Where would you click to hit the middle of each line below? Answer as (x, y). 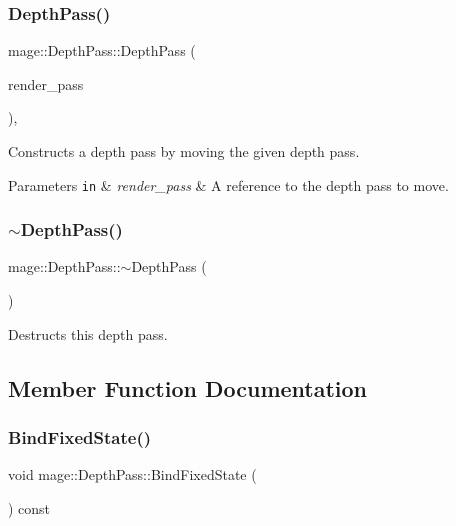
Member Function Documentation (188, 387)
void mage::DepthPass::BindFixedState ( (132, 474)
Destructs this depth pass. (88, 333)
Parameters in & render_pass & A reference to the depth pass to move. (228, 184)
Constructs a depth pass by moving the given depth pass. (184, 151)
